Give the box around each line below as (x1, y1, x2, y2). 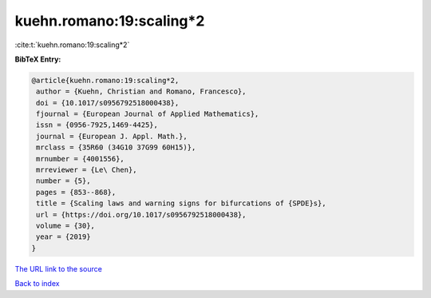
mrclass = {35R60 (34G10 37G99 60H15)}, (36, 143, 196, 152)
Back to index (14, 279, 60, 288)
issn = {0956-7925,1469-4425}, (36, 121, 159, 129)
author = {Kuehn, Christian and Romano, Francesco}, (36, 87, 247, 96)
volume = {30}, (36, 221, 96, 230)
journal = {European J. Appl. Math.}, (36, 132, 188, 141)
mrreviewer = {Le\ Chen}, (36, 165, 137, 175)
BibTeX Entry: (14, 54, 61, 64)
